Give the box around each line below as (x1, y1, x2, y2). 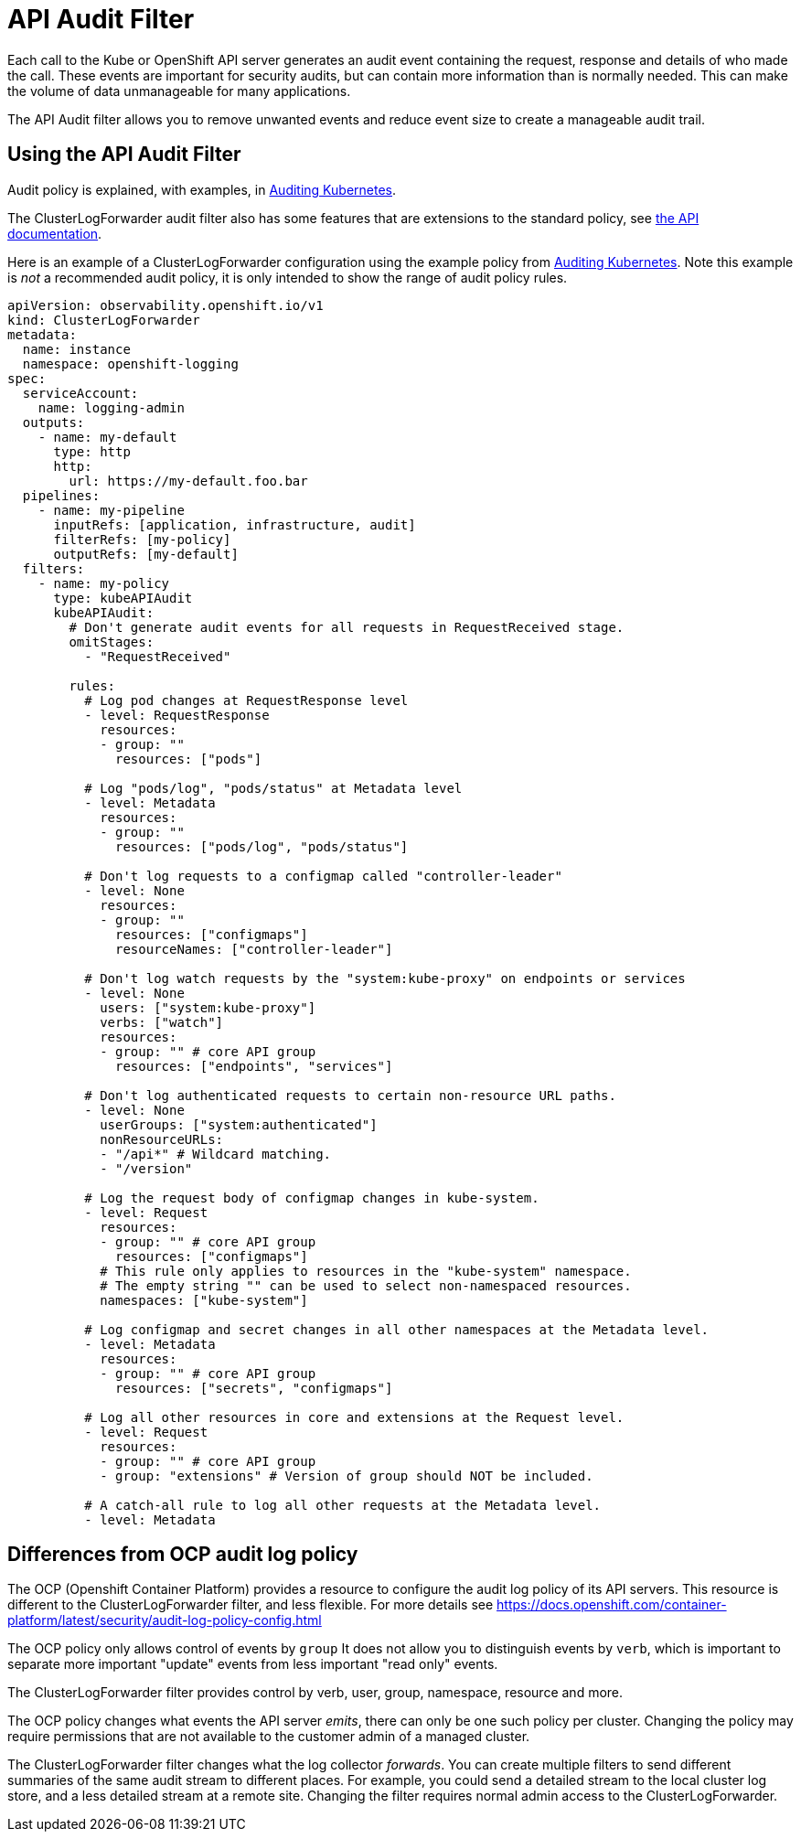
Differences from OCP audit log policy (7, 1543, 358, 1566)
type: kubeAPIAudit (53, 590, 193, 605)
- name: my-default (37, 429, 177, 444)
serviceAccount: (22, 385, 139, 401)
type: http (53, 444, 131, 459)
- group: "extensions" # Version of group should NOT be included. (100, 1468, 593, 1483)
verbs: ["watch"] (100, 1014, 224, 1030)
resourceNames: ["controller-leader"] (115, 941, 393, 957)
